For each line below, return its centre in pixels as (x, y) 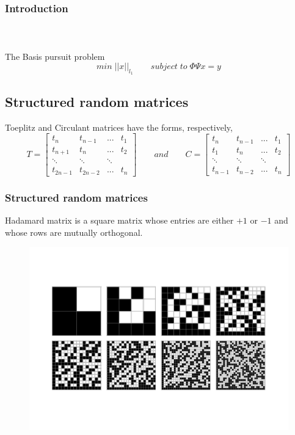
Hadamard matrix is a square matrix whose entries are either (119, 220)
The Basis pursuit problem (55, 56)
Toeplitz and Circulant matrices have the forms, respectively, (119, 127)
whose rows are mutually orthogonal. (74, 232)
